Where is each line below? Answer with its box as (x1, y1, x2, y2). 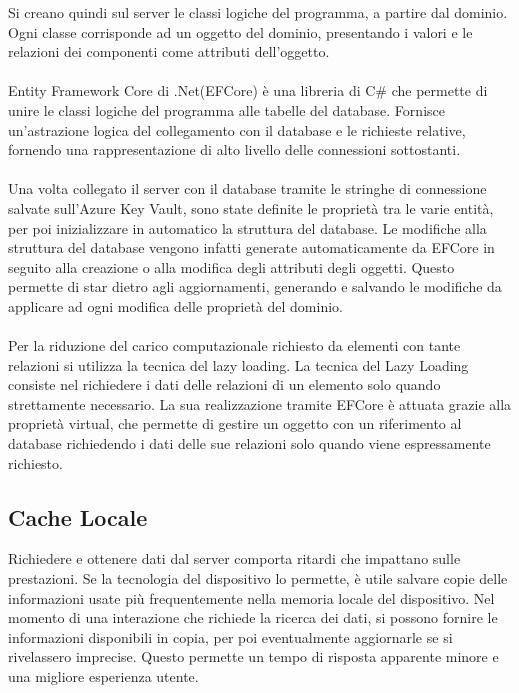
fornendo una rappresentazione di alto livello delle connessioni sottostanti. (8, 139, 461, 160)
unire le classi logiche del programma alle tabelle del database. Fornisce (8, 99, 445, 120)
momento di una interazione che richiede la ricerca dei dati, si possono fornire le (8, 607, 498, 628)
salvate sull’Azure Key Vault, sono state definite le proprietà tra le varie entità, (8, 197, 494, 218)
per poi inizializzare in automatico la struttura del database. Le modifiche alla (8, 217, 487, 238)
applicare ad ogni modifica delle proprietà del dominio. (8, 295, 343, 316)
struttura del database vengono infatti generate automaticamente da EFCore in (8, 237, 495, 258)
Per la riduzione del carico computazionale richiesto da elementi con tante (8, 335, 461, 356)
